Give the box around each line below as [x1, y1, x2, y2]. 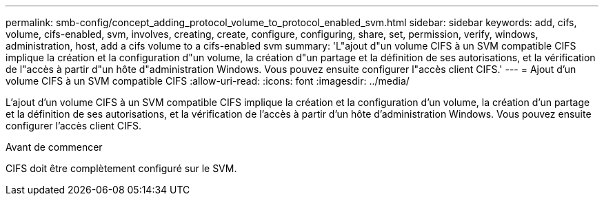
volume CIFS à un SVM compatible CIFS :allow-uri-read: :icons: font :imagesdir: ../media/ [6, 75, 410, 87]
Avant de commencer [6, 141, 103, 153]
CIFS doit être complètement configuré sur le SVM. [6, 162, 237, 174]
